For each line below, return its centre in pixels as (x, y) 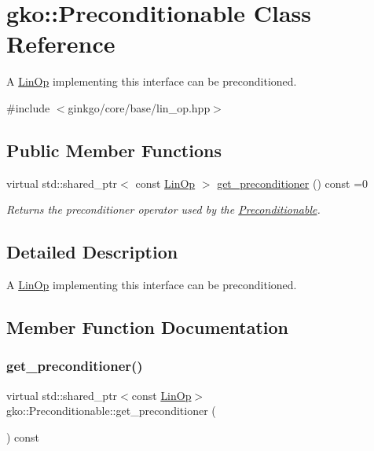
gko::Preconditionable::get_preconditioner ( (111, 411)
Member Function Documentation (148, 327)
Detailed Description (92, 252)
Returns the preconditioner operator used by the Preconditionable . (163, 209)
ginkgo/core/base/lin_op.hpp (139, 107)
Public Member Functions (114, 150)
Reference (61, 44)
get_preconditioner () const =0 (293, 183)
